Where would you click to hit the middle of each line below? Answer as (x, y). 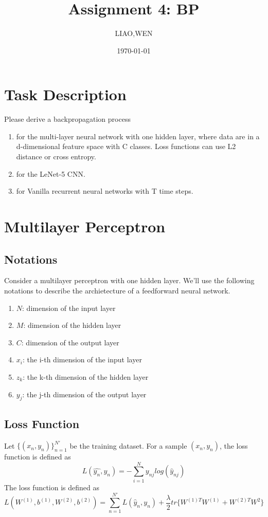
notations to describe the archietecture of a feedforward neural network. (117, 290)
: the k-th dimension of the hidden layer (86, 376)
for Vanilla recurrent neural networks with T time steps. (105, 191)
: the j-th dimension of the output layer (84, 394)
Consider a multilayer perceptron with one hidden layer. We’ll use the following (129, 280)
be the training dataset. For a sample (128, 445)
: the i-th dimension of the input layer (82, 359)
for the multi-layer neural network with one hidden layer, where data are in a (138, 136)
